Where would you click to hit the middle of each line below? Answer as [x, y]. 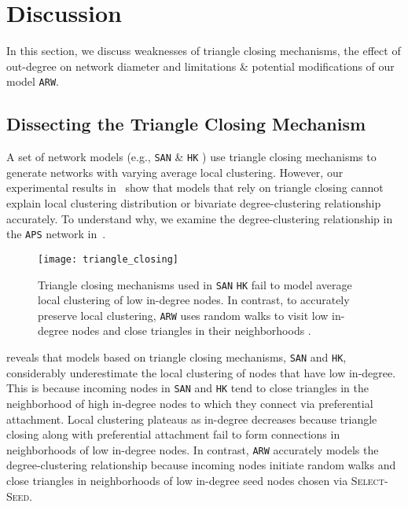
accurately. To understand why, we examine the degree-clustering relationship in [200, 218]
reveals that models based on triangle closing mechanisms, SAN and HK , [176, 357]
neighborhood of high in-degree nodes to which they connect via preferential [190, 403]
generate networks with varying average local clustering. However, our [175, 172]
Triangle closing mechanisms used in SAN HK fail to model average [195, 284]
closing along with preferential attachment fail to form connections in [173, 434]
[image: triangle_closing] [108, 259]
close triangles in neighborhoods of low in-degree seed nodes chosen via [177, 480]
